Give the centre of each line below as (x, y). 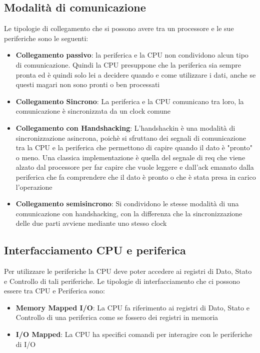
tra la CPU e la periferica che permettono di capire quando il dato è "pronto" (134, 147)
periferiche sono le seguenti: (46, 38)
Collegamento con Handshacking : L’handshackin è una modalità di (125, 127)
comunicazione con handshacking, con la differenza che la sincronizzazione (129, 213)
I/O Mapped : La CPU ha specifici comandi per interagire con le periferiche (134, 334)
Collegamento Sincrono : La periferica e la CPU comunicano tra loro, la (130, 101)
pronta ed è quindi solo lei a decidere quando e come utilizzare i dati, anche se (136, 74)
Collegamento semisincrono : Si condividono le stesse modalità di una (127, 204)
